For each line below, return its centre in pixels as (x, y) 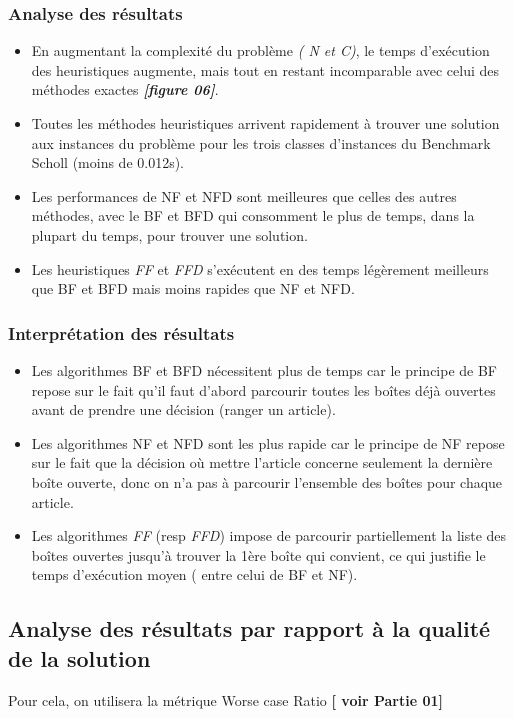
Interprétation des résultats (121, 332)
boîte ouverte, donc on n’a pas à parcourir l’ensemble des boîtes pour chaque (267, 481)
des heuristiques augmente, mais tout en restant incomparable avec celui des (265, 69)
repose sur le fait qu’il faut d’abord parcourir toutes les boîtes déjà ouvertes (263, 389)
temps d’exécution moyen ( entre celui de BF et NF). (194, 574)
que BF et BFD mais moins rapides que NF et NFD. (193, 288)
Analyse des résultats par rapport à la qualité (249, 628)
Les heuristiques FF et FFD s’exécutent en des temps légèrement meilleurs (260, 268)
